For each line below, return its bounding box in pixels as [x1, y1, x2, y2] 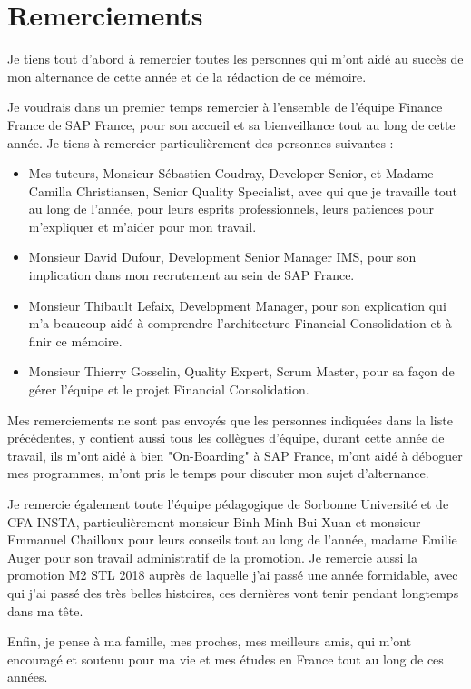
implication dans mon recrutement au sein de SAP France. [28, 265, 355, 285]
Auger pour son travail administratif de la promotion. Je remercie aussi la [7, 547, 417, 566]
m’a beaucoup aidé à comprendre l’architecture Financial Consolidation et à [28, 314, 452, 333]
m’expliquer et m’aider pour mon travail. [28, 216, 257, 235]
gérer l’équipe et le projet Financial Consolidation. [28, 380, 309, 399]
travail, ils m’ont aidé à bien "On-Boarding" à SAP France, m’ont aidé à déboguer [7, 445, 463, 464]
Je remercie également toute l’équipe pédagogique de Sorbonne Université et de [7, 494, 449, 513]
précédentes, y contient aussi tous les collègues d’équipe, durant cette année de [7, 428, 445, 447]
